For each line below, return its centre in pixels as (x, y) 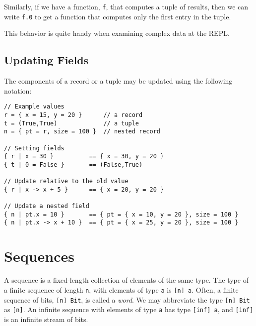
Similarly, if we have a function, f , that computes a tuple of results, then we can (126, 6)
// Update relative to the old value (66, 181)
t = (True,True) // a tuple (72, 123)
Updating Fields (46, 60)
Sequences (39, 256)
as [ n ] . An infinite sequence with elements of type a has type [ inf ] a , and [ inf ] (129, 309)
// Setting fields (34, 148)
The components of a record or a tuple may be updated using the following (118, 81)
